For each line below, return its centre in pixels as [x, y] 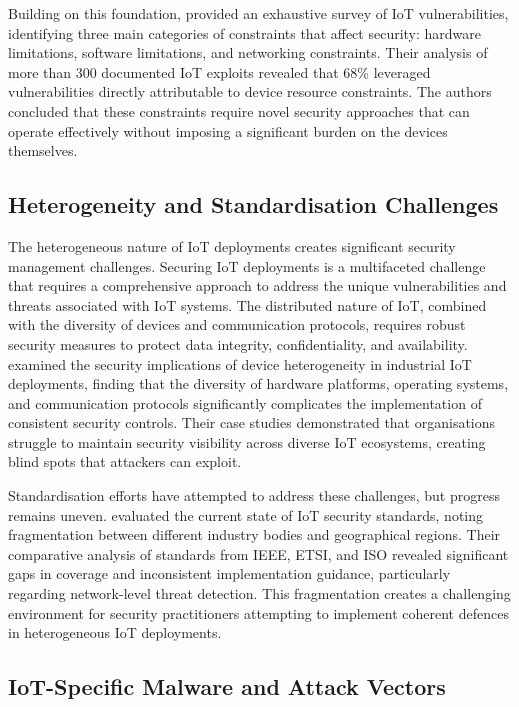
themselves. [43, 150]
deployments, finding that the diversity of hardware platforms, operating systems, [258, 383]
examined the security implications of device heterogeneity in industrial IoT [240, 363]
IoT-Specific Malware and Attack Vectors [227, 686]
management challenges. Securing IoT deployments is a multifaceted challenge [247, 265]
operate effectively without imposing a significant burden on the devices [228, 130]
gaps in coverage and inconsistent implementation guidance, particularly [229, 573]
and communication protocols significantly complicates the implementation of [245, 402]
